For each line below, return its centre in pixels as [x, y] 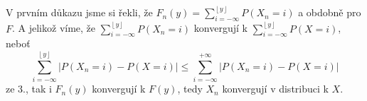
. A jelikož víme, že [54, 28]
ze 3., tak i [29, 89]
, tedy [190, 89]
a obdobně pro [330, 12]
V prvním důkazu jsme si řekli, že [79, 12]
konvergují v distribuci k [275, 89]
